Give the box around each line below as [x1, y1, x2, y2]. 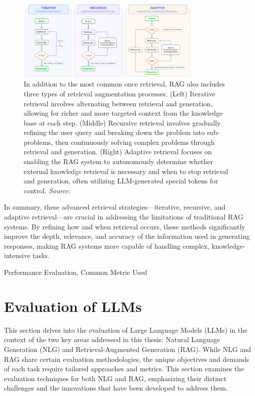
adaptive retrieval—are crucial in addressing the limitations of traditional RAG [4, 212, 244, 222]
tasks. [33, 250, 50, 261]
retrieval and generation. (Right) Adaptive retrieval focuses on [24, 146, 212, 157]
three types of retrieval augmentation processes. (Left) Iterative [24, 88, 216, 98]
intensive [4, 250, 31, 261]
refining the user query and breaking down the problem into [24, 127, 205, 137]
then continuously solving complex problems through [55, 136, 215, 147]
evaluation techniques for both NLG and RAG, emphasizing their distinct [4, 373, 227, 383]
